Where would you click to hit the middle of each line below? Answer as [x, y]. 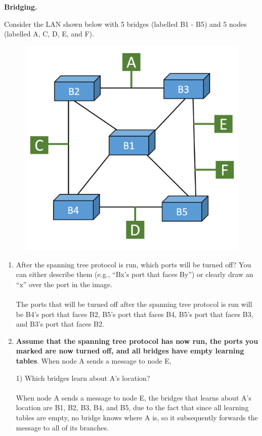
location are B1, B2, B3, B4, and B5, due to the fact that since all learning [132, 407]
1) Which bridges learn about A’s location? [83, 378]
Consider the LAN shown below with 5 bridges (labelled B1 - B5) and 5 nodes [125, 24]
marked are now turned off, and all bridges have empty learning [130, 351]
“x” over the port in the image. [64, 284]
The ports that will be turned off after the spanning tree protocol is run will [134, 304]
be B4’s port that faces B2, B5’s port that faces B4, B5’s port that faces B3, [135, 314]
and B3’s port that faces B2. [60, 324]
